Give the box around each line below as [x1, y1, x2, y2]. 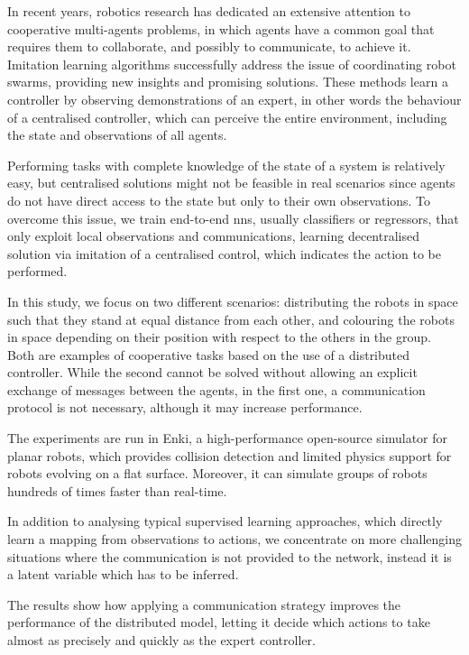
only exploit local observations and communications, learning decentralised [7, 226, 420, 245]
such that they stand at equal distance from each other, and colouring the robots [7, 309, 455, 328]
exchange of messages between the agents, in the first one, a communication [7, 380, 426, 399]
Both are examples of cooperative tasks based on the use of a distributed [7, 345, 410, 364]
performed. [7, 262, 68, 281]
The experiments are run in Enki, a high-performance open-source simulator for [7, 429, 448, 447]
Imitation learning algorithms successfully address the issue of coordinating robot [7, 54, 456, 73]
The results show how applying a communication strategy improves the [7, 595, 401, 613]
